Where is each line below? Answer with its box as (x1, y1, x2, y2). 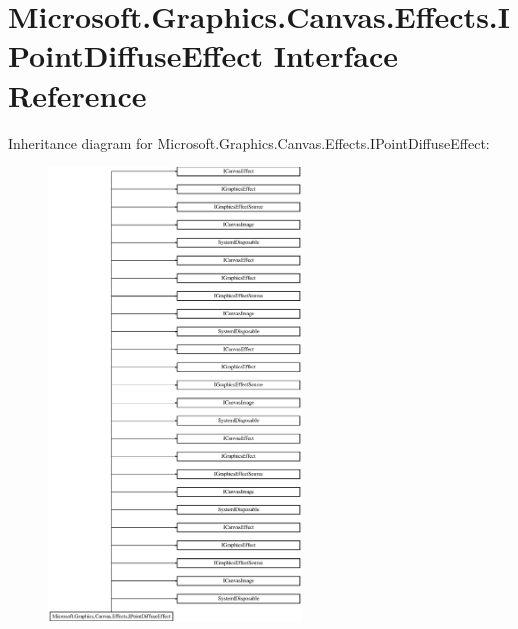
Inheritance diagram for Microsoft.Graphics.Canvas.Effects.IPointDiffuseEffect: (8, 132, 490, 153)
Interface (273, 35, 398, 76)
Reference (8, 74, 147, 115)
